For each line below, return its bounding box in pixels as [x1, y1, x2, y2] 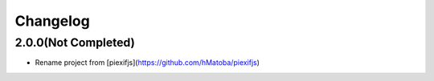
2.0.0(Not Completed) [14, 35, 136, 50]
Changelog [14, 12, 90, 30]
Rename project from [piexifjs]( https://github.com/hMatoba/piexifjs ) [35, 58, 260, 67]
